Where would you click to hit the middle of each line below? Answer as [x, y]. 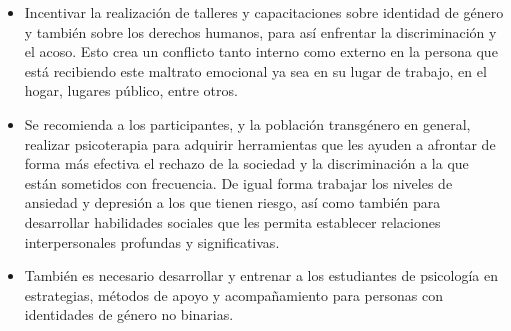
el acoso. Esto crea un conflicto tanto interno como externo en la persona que [261, 51]
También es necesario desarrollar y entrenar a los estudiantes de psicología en [261, 275]
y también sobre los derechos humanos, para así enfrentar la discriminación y [260, 31]
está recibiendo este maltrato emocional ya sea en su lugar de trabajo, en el [255, 70]
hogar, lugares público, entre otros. [131, 90]
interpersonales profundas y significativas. [152, 241]
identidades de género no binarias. [129, 314]
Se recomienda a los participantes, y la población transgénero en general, [247, 123]
